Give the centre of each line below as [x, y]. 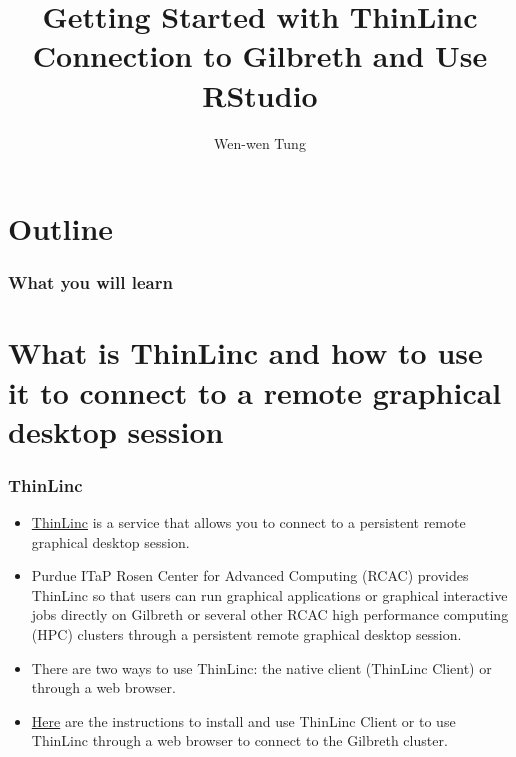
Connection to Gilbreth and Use [260, 55]
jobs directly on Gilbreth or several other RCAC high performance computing [270, 614]
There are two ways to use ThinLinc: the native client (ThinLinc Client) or [261, 667]
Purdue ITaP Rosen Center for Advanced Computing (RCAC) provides [250, 575]
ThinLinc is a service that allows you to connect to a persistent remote [248, 522]
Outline [61, 228]
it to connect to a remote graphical [255, 391]
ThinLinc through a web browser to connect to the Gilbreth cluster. [239, 740]
